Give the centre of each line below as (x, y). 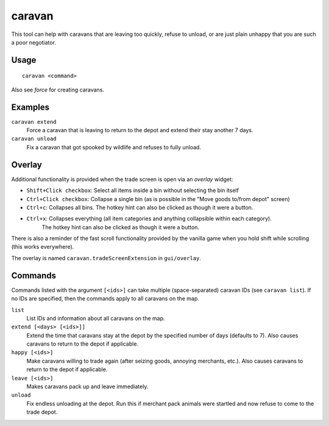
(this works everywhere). (43, 247)
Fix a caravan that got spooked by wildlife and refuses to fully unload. (114, 147)
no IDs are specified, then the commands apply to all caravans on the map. (105, 299)
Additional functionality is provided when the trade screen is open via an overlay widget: (122, 179)
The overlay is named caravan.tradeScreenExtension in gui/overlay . (106, 258)
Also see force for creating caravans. (58, 90)
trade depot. (42, 412)
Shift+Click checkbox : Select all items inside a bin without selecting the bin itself (133, 190)
